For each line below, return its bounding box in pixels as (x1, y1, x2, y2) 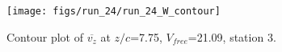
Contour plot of (6, 28, 83, 45)
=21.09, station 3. (187, 28, 276, 45)
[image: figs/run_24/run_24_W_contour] (6, 6, 221, 17)
